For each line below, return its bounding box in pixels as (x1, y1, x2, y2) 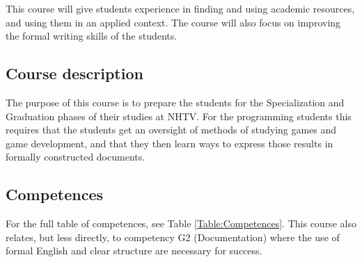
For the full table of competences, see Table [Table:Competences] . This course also (6, 216, 356, 231)
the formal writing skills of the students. (6, 28, 178, 43)
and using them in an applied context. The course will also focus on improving (6, 15, 341, 29)
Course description (6, 63, 143, 84)
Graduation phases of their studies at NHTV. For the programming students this (6, 108, 352, 123)
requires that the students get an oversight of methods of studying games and (6, 122, 337, 137)
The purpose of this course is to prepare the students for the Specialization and (6, 95, 345, 109)
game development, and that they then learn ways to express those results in (6, 136, 333, 150)
